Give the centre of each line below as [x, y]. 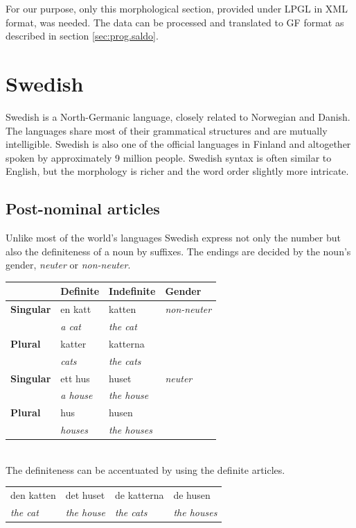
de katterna [139, 495]
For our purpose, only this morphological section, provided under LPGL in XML [177, 8]
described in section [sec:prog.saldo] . [82, 36]
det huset [85, 495]
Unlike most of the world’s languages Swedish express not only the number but [173, 238]
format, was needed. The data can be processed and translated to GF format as [175, 22]
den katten [33, 495]
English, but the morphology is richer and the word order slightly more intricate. [177, 171]
